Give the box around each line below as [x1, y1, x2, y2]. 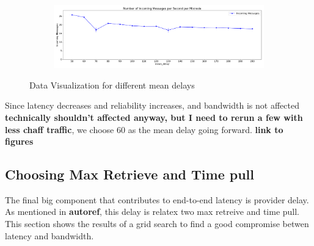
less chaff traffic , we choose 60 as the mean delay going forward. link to [5, 123, 283, 136]
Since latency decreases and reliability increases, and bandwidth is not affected [5, 99, 299, 112]
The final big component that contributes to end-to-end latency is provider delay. [5, 193, 309, 206]
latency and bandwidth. [5, 229, 94, 242]
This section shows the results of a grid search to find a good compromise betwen [5, 217, 309, 230]
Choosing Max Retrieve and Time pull [5, 165, 254, 184]
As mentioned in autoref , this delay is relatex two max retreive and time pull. [5, 205, 300, 218]
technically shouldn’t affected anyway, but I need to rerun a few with [5, 110, 303, 123]
